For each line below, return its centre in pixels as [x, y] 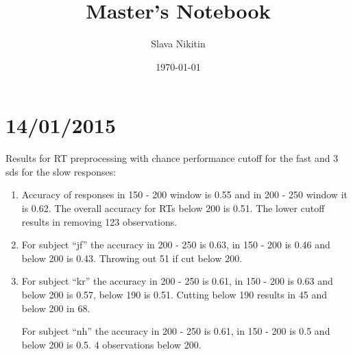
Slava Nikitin [178, 44]
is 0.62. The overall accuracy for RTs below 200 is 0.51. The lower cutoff [173, 208]
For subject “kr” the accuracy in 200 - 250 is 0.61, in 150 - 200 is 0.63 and [177, 281]
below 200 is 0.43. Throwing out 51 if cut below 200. [132, 258]
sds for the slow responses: [61, 171]
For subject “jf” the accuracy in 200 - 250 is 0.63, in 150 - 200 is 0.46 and [176, 245]
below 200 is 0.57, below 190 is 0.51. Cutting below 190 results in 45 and [174, 294]
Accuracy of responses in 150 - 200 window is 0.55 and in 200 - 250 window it [184, 194]
